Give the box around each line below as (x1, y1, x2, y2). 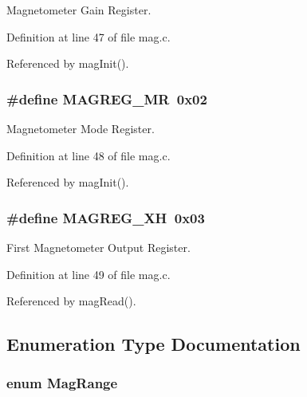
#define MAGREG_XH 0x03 (6, 207, 205, 227)
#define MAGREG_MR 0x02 (6, 88, 207, 108)
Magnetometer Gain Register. (6, 2, 152, 18)
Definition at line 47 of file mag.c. (6, 28, 171, 45)
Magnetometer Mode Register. (6, 120, 155, 136)
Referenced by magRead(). (6, 293, 136, 309)
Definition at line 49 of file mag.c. (6, 265, 171, 282)
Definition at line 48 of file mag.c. (6, 147, 171, 163)
